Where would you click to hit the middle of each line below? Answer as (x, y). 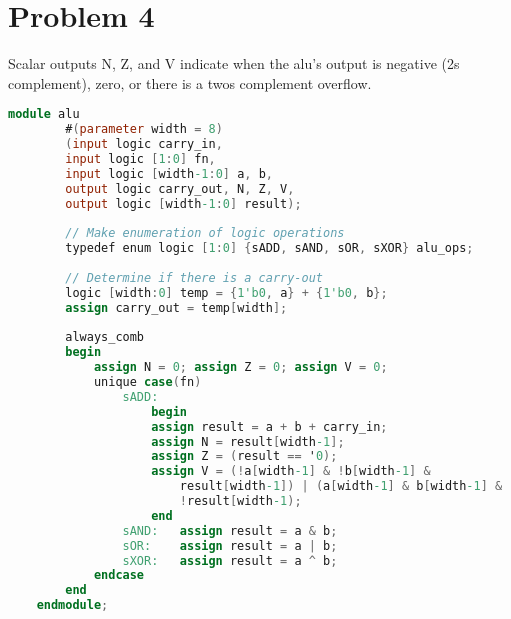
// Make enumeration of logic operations (205, 233)
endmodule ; (72, 605)
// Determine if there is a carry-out (194, 277)
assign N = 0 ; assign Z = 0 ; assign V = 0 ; (240, 367)
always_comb (105, 337)
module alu (44, 114)
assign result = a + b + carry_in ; (269, 426)
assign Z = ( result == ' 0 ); (244, 456)
